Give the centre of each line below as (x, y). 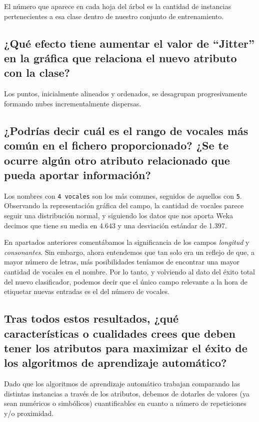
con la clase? (37, 73)
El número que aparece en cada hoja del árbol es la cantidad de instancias (117, 6)
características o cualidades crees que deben (120, 333)
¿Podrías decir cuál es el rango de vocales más (126, 130)
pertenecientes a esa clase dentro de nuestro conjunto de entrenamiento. (114, 16)
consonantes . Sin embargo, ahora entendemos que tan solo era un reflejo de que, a (129, 252)
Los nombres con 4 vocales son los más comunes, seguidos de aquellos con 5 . (123, 195)
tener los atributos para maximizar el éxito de (126, 347)
